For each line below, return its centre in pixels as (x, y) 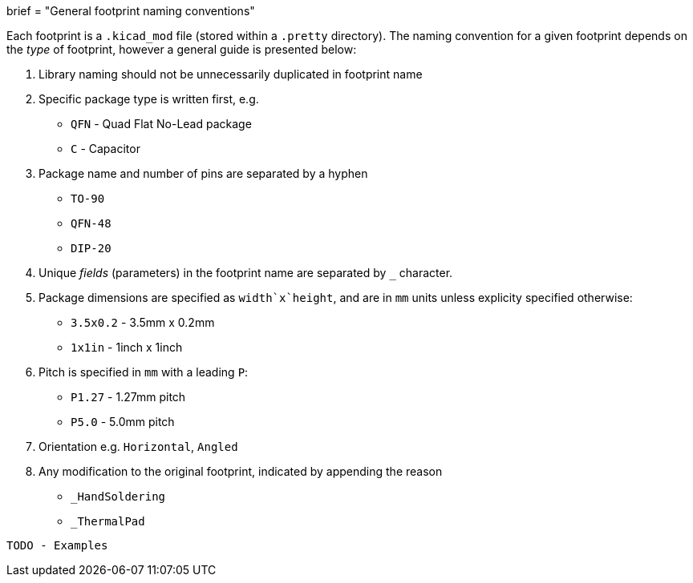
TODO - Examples (57, 545)
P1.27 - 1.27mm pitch (128, 397)
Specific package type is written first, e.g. (149, 99)
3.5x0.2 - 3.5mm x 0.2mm (143, 322)
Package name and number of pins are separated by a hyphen (203, 173)
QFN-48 (91, 223)
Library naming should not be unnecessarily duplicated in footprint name (231, 74)
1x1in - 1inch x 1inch (127, 347)
